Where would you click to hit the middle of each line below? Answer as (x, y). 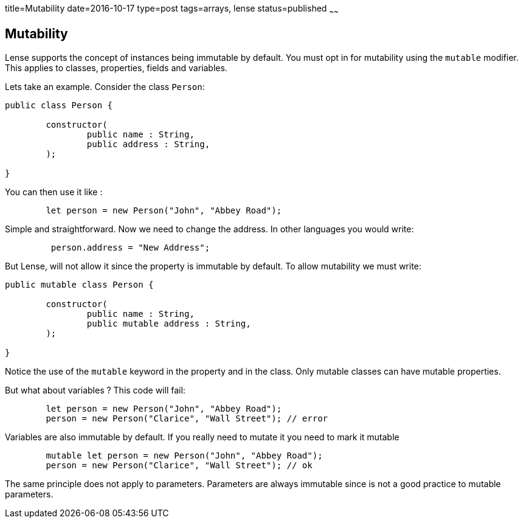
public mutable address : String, (169, 323)
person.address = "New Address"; (130, 247)
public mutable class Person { (79, 284)
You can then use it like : (54, 192)
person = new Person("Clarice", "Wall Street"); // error (187, 418)
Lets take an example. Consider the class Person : (105, 86)
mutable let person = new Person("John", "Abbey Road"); (184, 455)
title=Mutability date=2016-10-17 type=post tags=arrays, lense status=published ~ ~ (172, 9)
